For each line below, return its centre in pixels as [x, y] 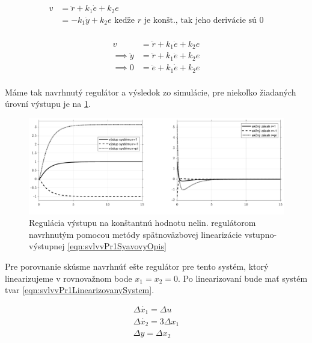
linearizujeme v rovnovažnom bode [69, 278]
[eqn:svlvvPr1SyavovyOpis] [117, 246]
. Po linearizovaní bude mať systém [243, 278]
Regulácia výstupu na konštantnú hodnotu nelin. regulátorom [142, 223]
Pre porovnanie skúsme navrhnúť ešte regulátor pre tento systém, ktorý [137, 266]
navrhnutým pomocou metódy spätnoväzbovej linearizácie [136, 234]
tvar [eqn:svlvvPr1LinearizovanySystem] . [80, 290]
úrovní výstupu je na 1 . [48, 104]
